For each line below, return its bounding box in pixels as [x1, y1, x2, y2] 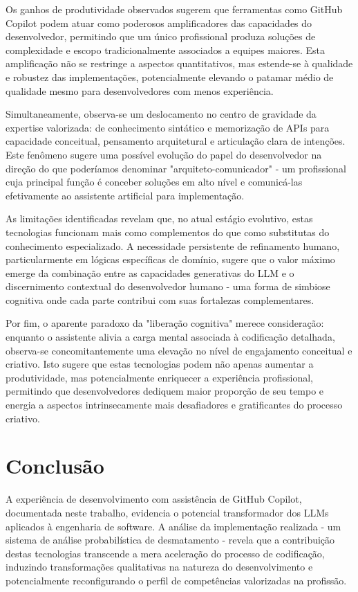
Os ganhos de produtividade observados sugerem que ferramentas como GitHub [6, 2, 343, 16]
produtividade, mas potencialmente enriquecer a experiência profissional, [6, 370, 313, 384]
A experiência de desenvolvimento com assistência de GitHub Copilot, [6, 492, 302, 506]
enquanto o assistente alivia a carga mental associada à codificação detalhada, [6, 330, 335, 344]
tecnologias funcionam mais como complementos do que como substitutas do [6, 224, 330, 239]
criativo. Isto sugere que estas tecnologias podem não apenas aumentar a [6, 357, 314, 371]
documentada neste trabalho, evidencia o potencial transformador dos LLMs [6, 505, 329, 519]
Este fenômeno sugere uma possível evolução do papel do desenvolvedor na [6, 147, 322, 161]
